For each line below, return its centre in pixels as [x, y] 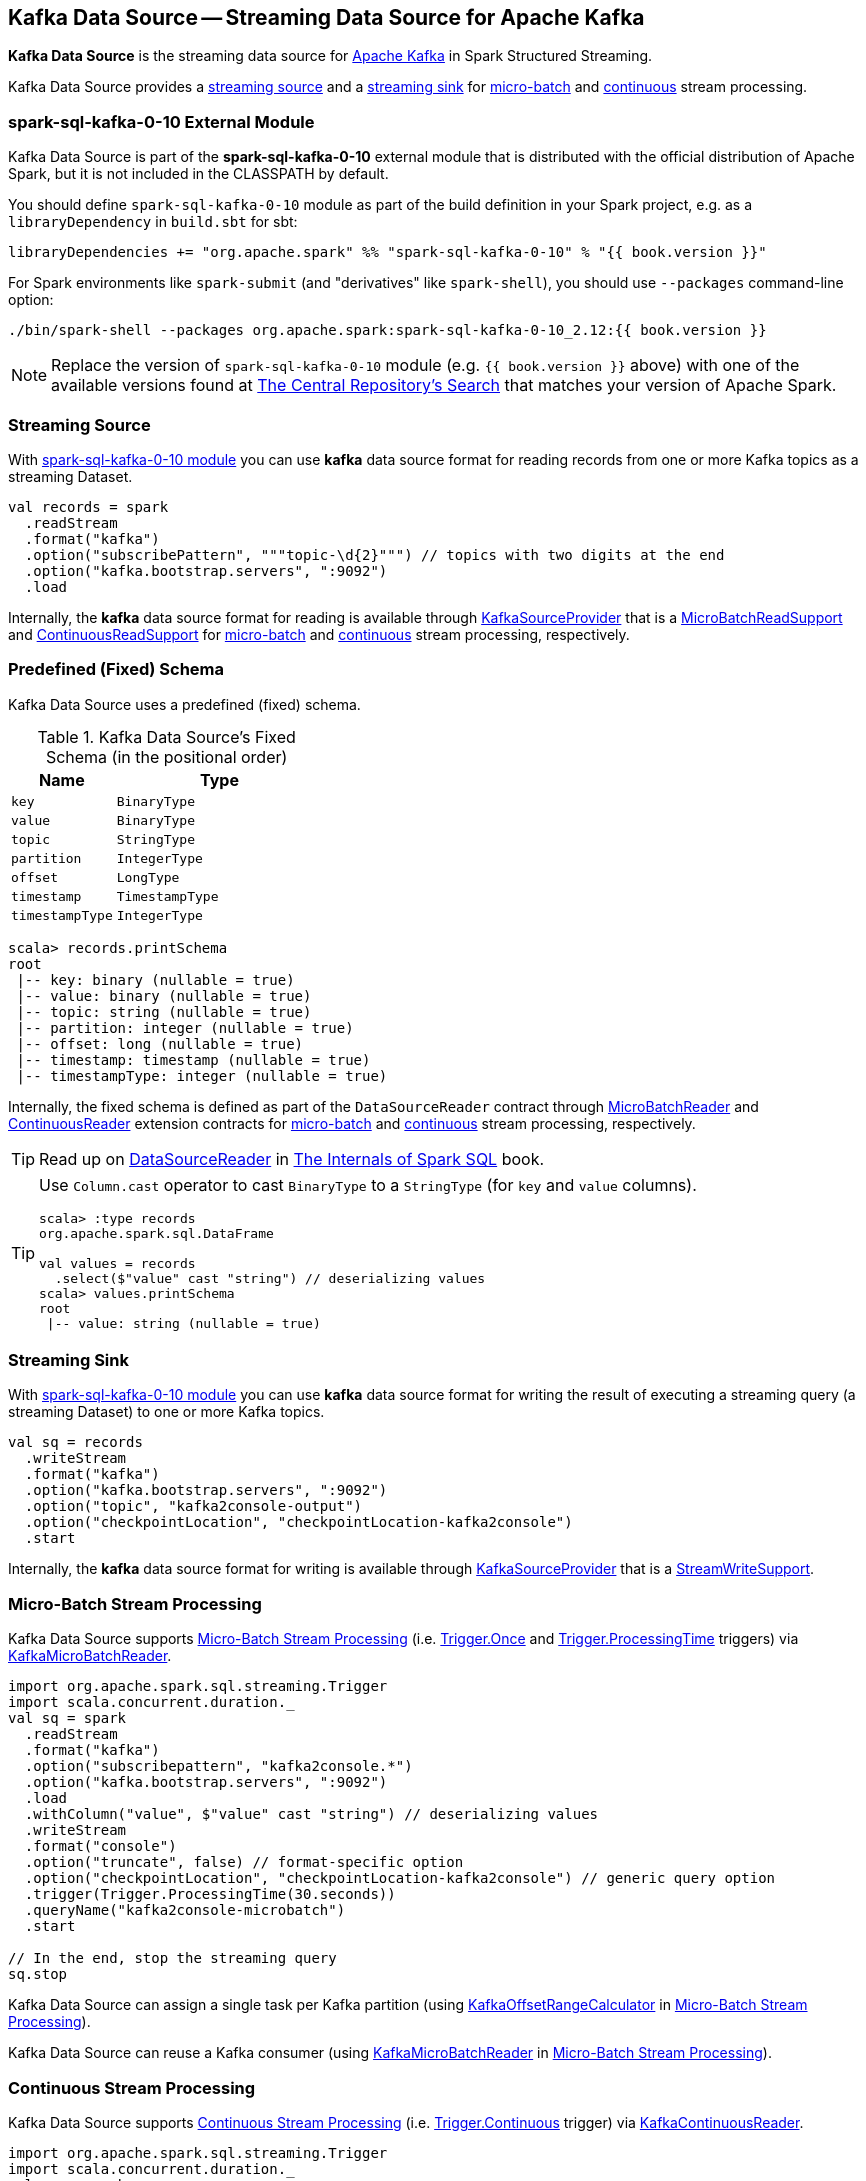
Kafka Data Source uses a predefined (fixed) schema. [184, 704]
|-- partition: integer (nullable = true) [185, 1027]
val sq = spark [67, 1718]
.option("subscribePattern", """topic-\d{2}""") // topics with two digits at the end [374, 554]
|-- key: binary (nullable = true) [155, 979]
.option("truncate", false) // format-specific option [244, 1862]
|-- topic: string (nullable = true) [164, 1011]
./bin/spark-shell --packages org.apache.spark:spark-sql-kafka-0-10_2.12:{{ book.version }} [387, 330]
